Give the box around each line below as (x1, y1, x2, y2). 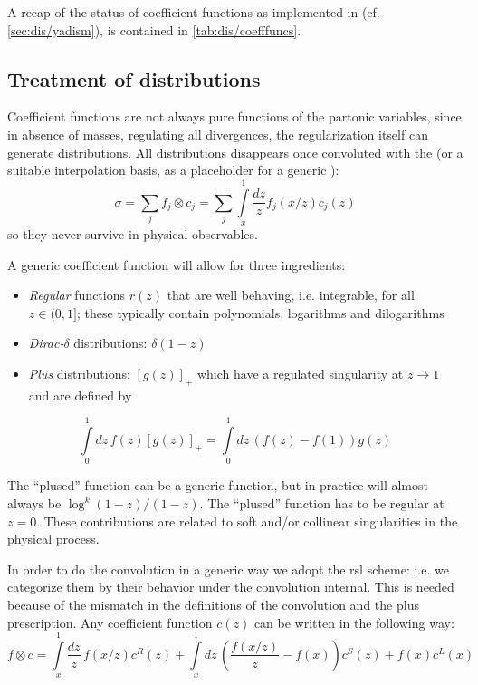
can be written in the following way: (253, 613, 454, 632)
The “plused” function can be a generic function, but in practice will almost (7, 476, 428, 495)
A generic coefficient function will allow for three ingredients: (7, 255, 346, 274)
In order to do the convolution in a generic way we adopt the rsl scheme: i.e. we (7, 559, 449, 578)
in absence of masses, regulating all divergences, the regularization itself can (7, 124, 428, 143)
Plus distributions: (28, 363, 130, 382)
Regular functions (28, 285, 125, 304)
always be (7, 494, 62, 513)
